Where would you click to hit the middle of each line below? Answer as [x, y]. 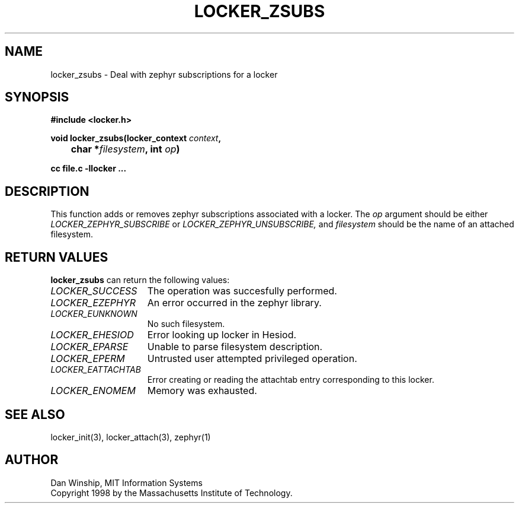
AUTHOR [32, 460]
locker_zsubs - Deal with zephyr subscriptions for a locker [164, 74]
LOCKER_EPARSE [89, 347]
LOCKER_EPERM [88, 359]
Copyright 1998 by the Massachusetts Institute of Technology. [172, 493]
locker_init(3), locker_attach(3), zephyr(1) [131, 437]
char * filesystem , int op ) [125, 149]
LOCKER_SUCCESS [94, 291]
